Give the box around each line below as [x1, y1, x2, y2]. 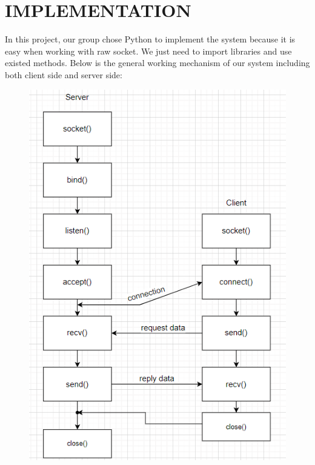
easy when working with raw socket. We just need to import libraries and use [5, 44, 292, 57]
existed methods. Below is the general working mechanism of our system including [5, 56, 310, 69]
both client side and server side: [5, 68, 122, 81]
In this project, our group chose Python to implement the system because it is [5, 33, 296, 45]
